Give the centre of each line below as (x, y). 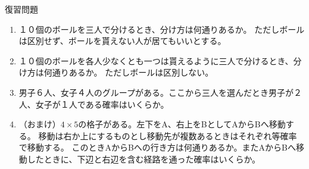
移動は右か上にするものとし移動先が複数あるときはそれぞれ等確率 (168, 135)
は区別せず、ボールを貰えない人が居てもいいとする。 (122, 41)
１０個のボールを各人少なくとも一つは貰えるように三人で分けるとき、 (156, 60)
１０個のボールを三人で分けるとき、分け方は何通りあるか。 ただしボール (162, 29)
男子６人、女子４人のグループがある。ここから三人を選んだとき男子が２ (160, 92)
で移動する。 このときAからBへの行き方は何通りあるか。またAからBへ (157, 147)
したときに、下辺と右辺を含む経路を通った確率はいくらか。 (144, 159)
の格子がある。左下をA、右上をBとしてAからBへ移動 (182, 124)
